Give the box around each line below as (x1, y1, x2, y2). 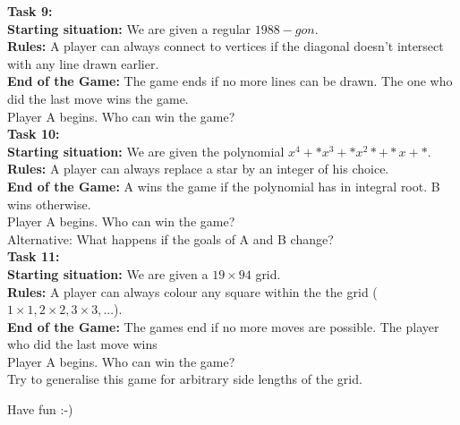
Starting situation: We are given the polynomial (7, 141, 285, 160)
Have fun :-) (7, 400, 73, 419)
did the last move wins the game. (7, 89, 189, 107)
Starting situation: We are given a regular (7, 19, 251, 38)
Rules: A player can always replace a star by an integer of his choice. (7, 159, 389, 178)
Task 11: (7, 247, 60, 266)
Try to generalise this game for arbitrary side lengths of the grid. (7, 370, 362, 388)
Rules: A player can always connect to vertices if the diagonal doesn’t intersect (7, 37, 444, 55)
